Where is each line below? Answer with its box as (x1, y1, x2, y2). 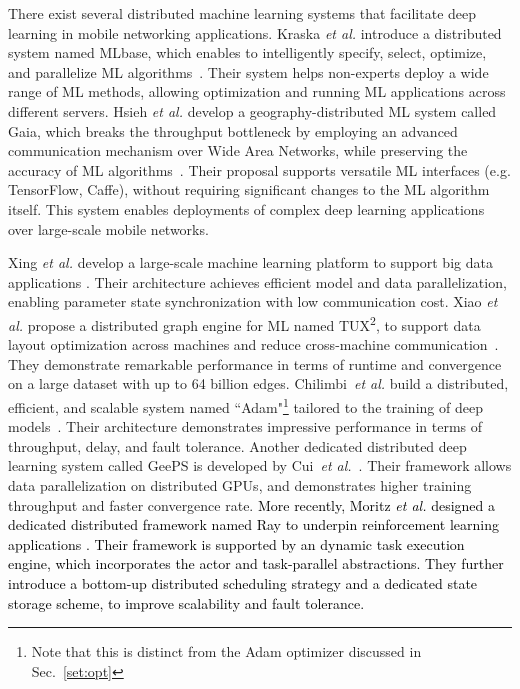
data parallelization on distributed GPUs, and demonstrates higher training (8, 474, 472, 495)
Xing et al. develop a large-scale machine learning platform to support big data (8, 252, 493, 273)
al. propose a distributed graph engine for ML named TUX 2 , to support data (8, 311, 481, 335)
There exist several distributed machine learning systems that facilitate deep (8, 3, 477, 23)
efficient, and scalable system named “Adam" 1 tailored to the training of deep (8, 393, 483, 417)
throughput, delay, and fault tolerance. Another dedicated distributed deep (8, 435, 467, 456)
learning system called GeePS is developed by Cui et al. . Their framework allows (8, 455, 512, 476)
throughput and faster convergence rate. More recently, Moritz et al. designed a (8, 494, 495, 515)
